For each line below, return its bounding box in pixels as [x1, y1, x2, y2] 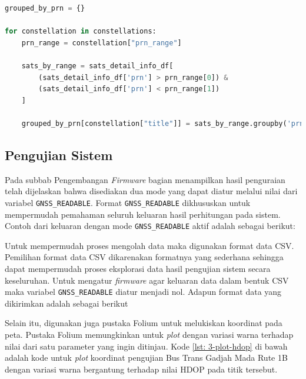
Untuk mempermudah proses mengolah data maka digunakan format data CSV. [5, 239, 294, 251]
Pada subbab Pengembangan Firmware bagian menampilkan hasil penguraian [5, 173, 285, 185]
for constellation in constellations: [5, 27, 157, 36]
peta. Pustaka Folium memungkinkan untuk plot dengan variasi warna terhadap [5, 328, 294, 341]
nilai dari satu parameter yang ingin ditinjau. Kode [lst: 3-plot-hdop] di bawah [5, 340, 288, 352]
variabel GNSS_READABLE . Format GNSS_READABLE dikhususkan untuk [5, 196, 251, 208]
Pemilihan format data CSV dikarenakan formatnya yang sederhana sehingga [5, 251, 284, 263]
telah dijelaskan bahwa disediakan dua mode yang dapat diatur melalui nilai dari [5, 185, 298, 197]
